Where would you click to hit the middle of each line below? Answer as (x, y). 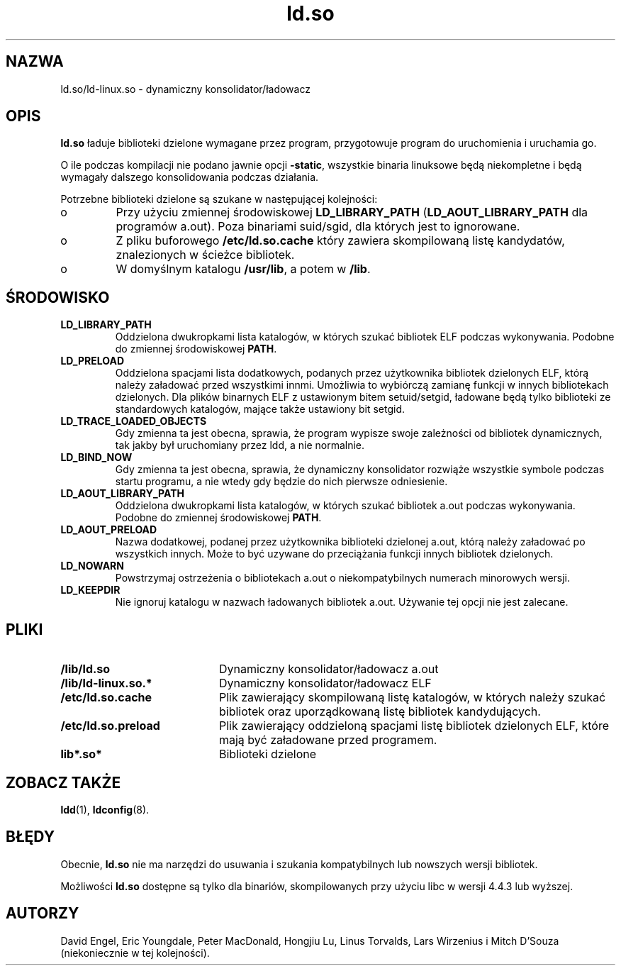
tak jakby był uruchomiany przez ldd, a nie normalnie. (240, 445)
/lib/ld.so (85, 669)
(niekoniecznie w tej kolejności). (135, 953)
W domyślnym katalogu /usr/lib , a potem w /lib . (243, 269)
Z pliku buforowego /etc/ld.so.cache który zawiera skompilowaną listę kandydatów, (340, 241)
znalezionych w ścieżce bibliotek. (205, 255)
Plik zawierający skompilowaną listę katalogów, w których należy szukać (412, 698)
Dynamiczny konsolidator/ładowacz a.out (329, 669)
